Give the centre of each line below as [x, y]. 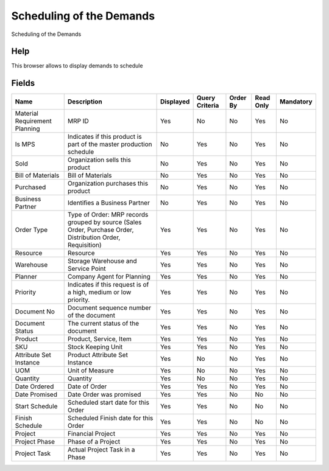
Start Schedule [36, 406]
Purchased [30, 187]
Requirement [33, 121]
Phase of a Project [94, 442]
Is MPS [25, 144]
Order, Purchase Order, [101, 230]
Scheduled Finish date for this [110, 418]
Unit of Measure [90, 371]
